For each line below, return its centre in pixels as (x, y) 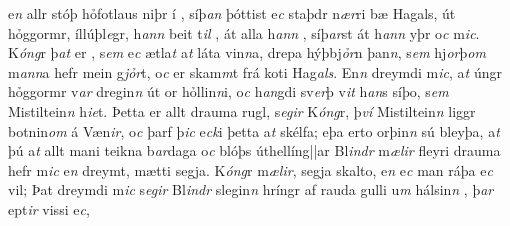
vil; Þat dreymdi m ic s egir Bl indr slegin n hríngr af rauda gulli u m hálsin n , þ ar (251, 189)
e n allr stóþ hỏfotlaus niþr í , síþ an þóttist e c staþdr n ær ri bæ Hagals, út (232, 13)
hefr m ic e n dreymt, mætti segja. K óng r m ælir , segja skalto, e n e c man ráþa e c (250, 169)
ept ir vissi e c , (49, 208)
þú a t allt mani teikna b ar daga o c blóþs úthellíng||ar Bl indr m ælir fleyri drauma (254, 150)
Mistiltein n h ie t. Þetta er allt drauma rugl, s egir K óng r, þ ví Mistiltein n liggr (242, 110)
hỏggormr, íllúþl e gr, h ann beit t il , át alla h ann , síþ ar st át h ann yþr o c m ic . (244, 32)
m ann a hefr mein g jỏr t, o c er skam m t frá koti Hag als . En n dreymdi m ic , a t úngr (255, 71)
